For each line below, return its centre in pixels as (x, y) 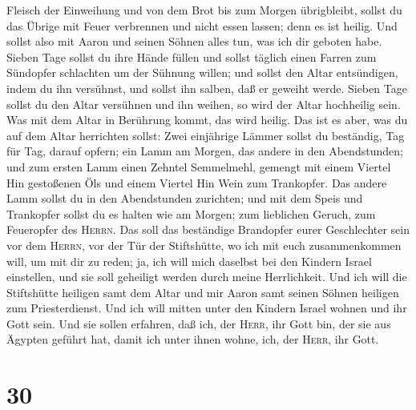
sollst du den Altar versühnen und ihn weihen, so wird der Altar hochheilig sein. (204, 104)
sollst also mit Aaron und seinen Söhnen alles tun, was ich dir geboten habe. (194, 41)
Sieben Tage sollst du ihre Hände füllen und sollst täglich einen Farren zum (192, 56)
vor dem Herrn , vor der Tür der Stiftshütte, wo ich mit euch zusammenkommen (204, 245)
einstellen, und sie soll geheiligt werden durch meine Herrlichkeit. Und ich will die (207, 277)
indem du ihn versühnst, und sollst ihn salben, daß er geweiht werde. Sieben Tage (207, 88)
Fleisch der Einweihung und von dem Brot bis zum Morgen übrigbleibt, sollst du (204, 10)
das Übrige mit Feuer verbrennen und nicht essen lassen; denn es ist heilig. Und (202, 25)
